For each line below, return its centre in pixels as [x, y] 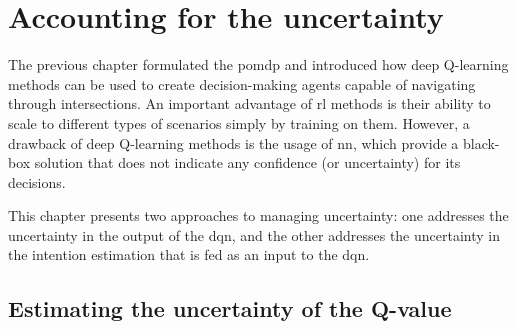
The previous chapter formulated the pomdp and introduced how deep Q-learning [258, 64]
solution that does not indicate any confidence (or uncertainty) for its [247, 162]
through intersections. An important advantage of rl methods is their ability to [249, 103]
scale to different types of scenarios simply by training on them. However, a [239, 122]
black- [481, 142]
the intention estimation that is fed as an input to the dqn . [189, 254]
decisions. [37, 181]
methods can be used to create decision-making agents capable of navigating [242, 83]
